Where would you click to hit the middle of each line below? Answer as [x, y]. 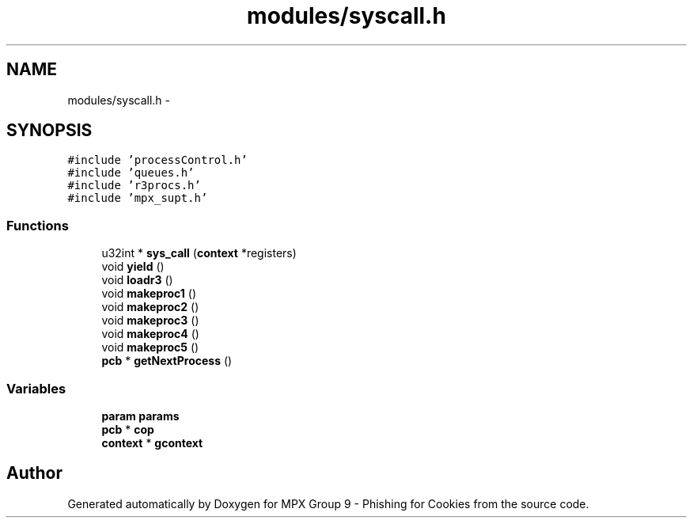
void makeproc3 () [150, 321]
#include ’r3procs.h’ [134, 186]
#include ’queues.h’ [131, 173]
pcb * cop [128, 429]
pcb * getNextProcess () [167, 361]
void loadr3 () [137, 280]
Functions [38, 225]
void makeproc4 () [150, 334]
